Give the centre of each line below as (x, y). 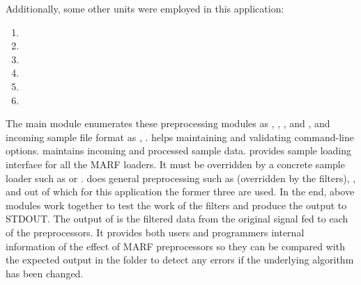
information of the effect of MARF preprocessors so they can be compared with (175, 246)
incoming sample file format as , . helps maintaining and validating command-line (180, 137)
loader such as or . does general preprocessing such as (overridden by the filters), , (181, 178)
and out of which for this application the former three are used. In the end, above (180, 192)
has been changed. (45, 273)
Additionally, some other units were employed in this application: (145, 8)
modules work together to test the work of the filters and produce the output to (176, 205)
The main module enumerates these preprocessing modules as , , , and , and (168, 123)
